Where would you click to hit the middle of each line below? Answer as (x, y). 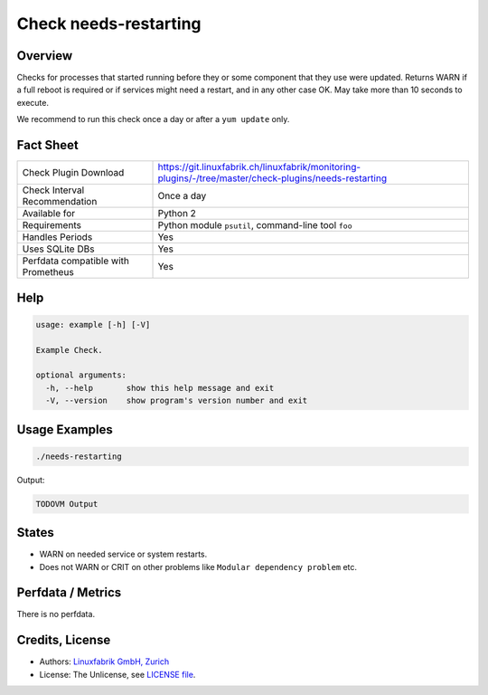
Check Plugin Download (73, 173)
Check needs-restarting (109, 24)
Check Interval (53, 190)
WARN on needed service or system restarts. (123, 554)
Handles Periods (57, 237)
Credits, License (64, 640)
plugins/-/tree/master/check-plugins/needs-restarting (272, 178)
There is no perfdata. (56, 614)
